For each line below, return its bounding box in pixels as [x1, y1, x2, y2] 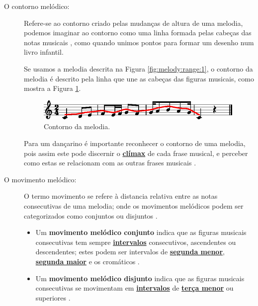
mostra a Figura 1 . [24, 83, 81, 93]
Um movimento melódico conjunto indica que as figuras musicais [35, 227, 247, 237]
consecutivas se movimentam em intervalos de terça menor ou [35, 283, 234, 293]
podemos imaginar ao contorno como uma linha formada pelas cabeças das [24, 27, 252, 38]
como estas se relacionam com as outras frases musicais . [24, 157, 196, 168]
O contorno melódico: [4, 1, 70, 11]
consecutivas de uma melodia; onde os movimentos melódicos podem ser [24, 201, 244, 211]
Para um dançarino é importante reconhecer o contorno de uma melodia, [24, 138, 246, 149]
